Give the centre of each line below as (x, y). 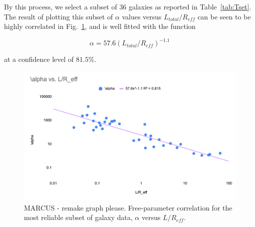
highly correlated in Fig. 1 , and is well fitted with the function (100, 26)
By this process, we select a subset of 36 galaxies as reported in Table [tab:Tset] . (128, 6)
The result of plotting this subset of (59, 16)
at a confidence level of (39, 59)
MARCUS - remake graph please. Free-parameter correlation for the (128, 207)
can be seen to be (224, 16)
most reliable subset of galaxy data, (78, 217)
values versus (142, 16)
